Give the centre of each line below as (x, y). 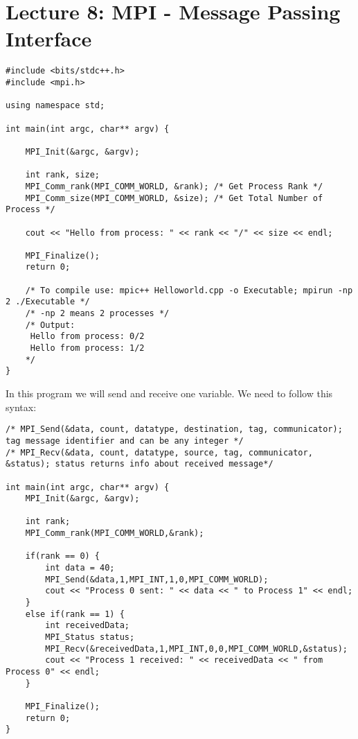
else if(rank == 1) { (75, 614)
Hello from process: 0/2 (87, 337)
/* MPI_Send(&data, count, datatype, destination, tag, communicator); (174, 429)
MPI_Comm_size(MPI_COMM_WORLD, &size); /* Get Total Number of (174, 198)
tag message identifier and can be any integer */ (125, 441)
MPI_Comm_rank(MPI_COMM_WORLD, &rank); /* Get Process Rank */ (174, 186)
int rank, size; (63, 175)
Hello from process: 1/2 (87, 348)
